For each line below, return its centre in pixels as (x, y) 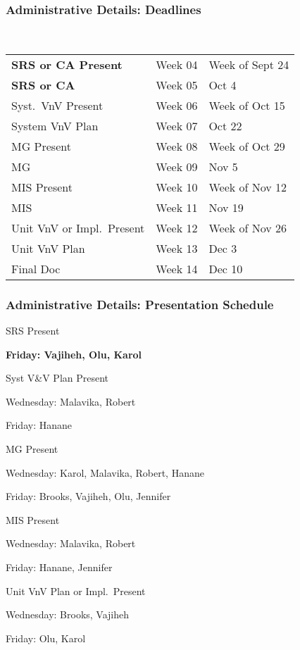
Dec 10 (226, 268)
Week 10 (177, 187)
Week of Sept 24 (249, 64)
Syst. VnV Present (57, 105)
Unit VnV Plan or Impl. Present (76, 590)
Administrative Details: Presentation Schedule (140, 304)
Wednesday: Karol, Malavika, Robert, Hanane (105, 472)
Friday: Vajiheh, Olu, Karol (74, 354)
